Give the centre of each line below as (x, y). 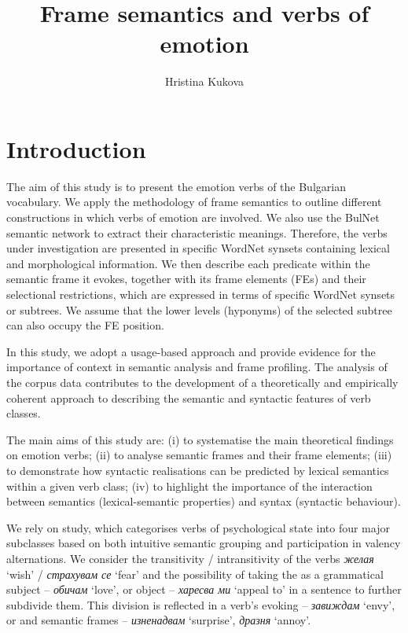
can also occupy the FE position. (85, 325)
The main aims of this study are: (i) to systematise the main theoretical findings (200, 439)
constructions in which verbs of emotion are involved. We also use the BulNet (193, 217)
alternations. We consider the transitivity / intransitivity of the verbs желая (190, 558)
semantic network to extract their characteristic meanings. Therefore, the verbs (197, 232)
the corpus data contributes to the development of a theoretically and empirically (202, 382)
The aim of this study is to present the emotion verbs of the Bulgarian (176, 186)
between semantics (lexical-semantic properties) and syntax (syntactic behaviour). (204, 501)
